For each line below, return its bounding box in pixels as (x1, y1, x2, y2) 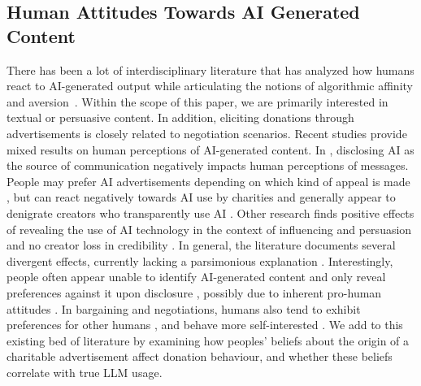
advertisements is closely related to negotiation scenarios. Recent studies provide (7, 124, 407, 141)
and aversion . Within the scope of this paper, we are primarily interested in (7, 93, 388, 110)
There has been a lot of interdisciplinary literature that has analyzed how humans (7, 61, 414, 78)
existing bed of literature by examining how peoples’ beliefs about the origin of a (7, 332, 410, 349)
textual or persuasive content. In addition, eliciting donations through (7, 109, 354, 126)
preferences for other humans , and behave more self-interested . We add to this (7, 316, 403, 333)
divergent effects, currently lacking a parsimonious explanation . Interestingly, (7, 252, 393, 269)
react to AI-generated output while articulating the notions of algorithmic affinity (7, 77, 413, 94)
